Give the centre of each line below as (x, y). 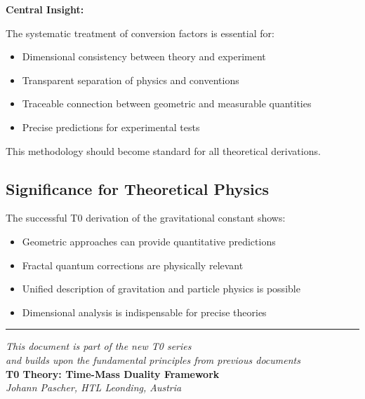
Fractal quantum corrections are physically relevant (133, 265)
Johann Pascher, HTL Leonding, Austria (94, 387)
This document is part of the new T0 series (99, 346)
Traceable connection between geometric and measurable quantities (167, 103)
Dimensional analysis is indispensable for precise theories (144, 312)
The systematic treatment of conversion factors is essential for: (140, 33)
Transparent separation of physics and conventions (131, 80)
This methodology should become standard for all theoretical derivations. (163, 150)
